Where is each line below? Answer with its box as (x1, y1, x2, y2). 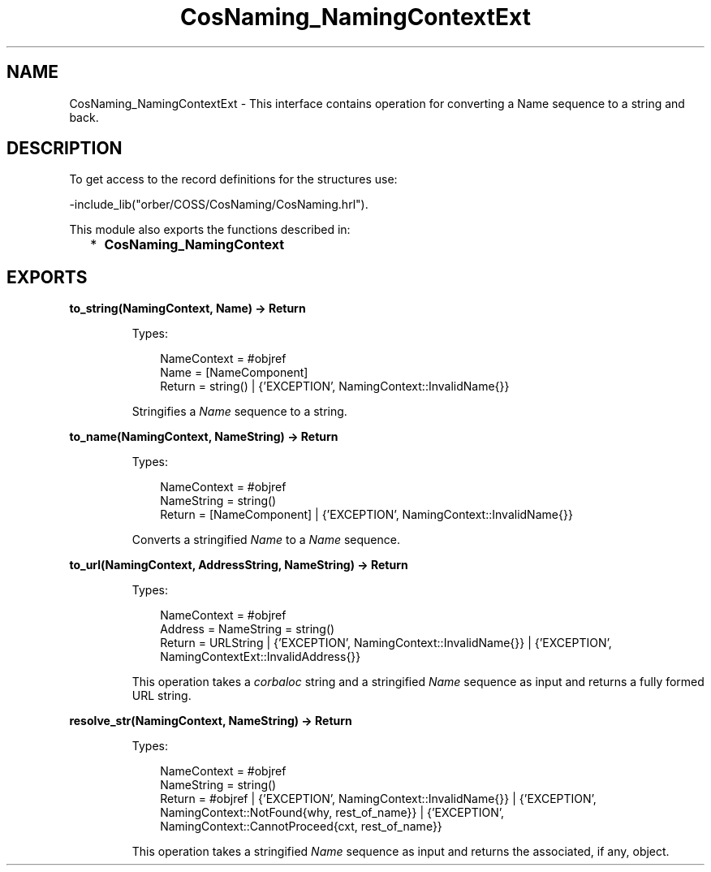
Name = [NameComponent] (160, 365, 308, 380)
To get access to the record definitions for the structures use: (69, 172, 398, 187)
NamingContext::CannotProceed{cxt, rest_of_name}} (160, 819, 442, 834)
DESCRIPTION (6, 138, 123, 159)
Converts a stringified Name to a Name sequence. (131, 533, 400, 547)
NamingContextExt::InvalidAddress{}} (160, 650, 361, 664)
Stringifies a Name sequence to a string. (131, 404, 347, 419)
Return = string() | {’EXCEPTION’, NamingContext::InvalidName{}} (160, 379, 510, 394)
